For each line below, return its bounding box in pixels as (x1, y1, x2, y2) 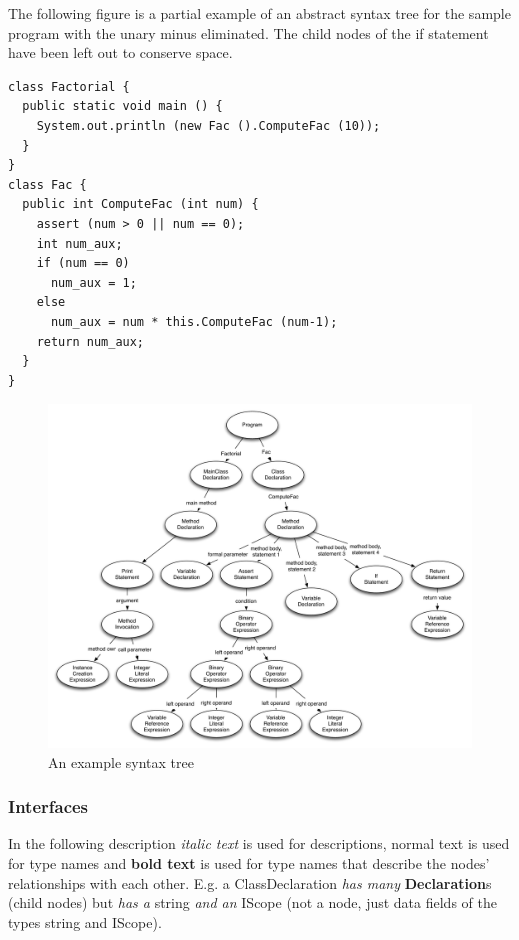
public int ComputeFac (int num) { (22, 197, 259, 212)
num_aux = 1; (50, 275, 137, 290)
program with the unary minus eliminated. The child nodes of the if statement (8, 22, 489, 43)
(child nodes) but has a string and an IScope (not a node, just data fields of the (8, 892, 497, 913)
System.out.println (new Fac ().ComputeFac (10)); (36, 118, 381, 133)
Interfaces (8, 794, 89, 819)
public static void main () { (22, 99, 223, 114)
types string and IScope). (8, 911, 162, 932)
